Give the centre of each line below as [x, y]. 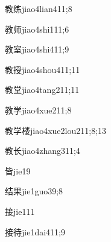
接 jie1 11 [20, 211]
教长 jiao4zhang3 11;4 [43, 151]
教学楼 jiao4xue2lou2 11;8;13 [56, 130]
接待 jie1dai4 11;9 [35, 231]
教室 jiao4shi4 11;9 [37, 49]
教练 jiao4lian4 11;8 [39, 8]
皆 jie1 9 [18, 170]
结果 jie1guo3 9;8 [34, 191]
